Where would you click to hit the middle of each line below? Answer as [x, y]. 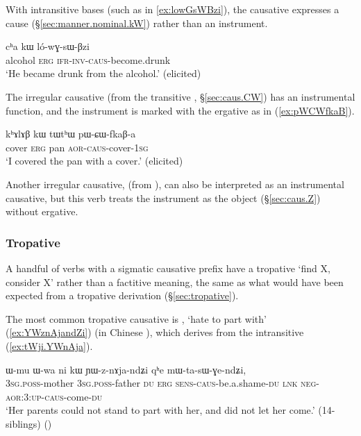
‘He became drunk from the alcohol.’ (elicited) [103, 73]
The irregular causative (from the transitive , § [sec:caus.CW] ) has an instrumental [180, 96]
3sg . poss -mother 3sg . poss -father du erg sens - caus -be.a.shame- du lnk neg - [162, 383]
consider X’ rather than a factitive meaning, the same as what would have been [175, 282]
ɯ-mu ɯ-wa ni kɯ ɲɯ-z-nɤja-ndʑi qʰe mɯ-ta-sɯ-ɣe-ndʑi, [126, 369]
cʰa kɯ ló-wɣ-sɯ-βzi [48, 46]
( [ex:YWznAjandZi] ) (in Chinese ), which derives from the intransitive [155, 332]
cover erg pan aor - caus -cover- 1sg [77, 147]
